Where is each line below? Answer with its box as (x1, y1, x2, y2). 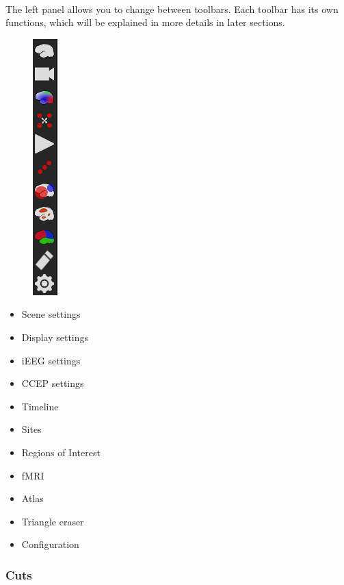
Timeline (21, 399, 59, 413)
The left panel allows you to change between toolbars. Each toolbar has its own (5, 1, 339, 16)
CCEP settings (21, 376, 84, 390)
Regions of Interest (21, 445, 101, 459)
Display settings (21, 329, 89, 344)
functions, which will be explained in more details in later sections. (5, 15, 285, 29)
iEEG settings (21, 353, 81, 367)
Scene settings (21, 307, 81, 321)
